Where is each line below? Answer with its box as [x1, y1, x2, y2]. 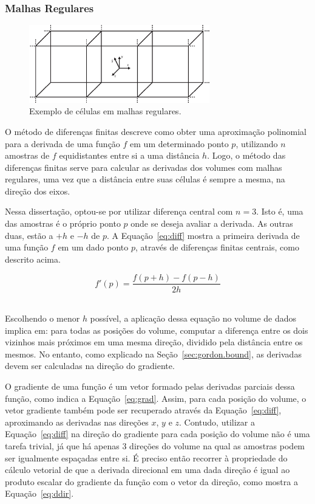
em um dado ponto [58, 241, 129, 254]
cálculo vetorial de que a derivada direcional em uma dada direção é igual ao [5, 463, 290, 476]
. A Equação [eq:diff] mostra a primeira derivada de [107, 229, 300, 241]
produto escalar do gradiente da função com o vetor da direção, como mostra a [5, 475, 298, 488]
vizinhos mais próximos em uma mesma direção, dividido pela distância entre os [5, 336, 303, 348]
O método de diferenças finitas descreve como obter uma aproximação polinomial [5, 125, 307, 137]
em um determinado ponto [130, 137, 229, 150]
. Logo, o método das [207, 149, 286, 162]
